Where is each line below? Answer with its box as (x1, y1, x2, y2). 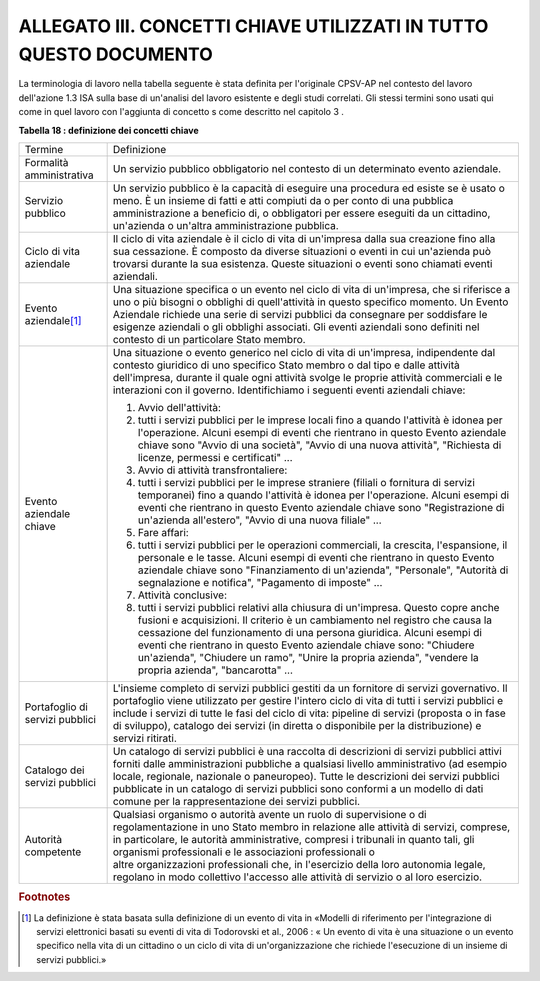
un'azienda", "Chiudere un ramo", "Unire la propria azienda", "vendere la (137, 650, 479, 664)
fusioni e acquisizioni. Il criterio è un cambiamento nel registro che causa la (137, 613, 492, 627)
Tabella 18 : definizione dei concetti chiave (18, 124, 199, 136)
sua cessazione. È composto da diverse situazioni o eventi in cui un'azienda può (112, 244, 492, 258)
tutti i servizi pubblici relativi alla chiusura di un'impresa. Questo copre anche (137, 600, 500, 614)
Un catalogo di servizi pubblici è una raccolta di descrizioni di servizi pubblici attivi (112, 744, 502, 758)
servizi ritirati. (112, 731, 177, 745)
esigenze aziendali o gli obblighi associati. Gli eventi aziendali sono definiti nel (112, 320, 480, 334)
